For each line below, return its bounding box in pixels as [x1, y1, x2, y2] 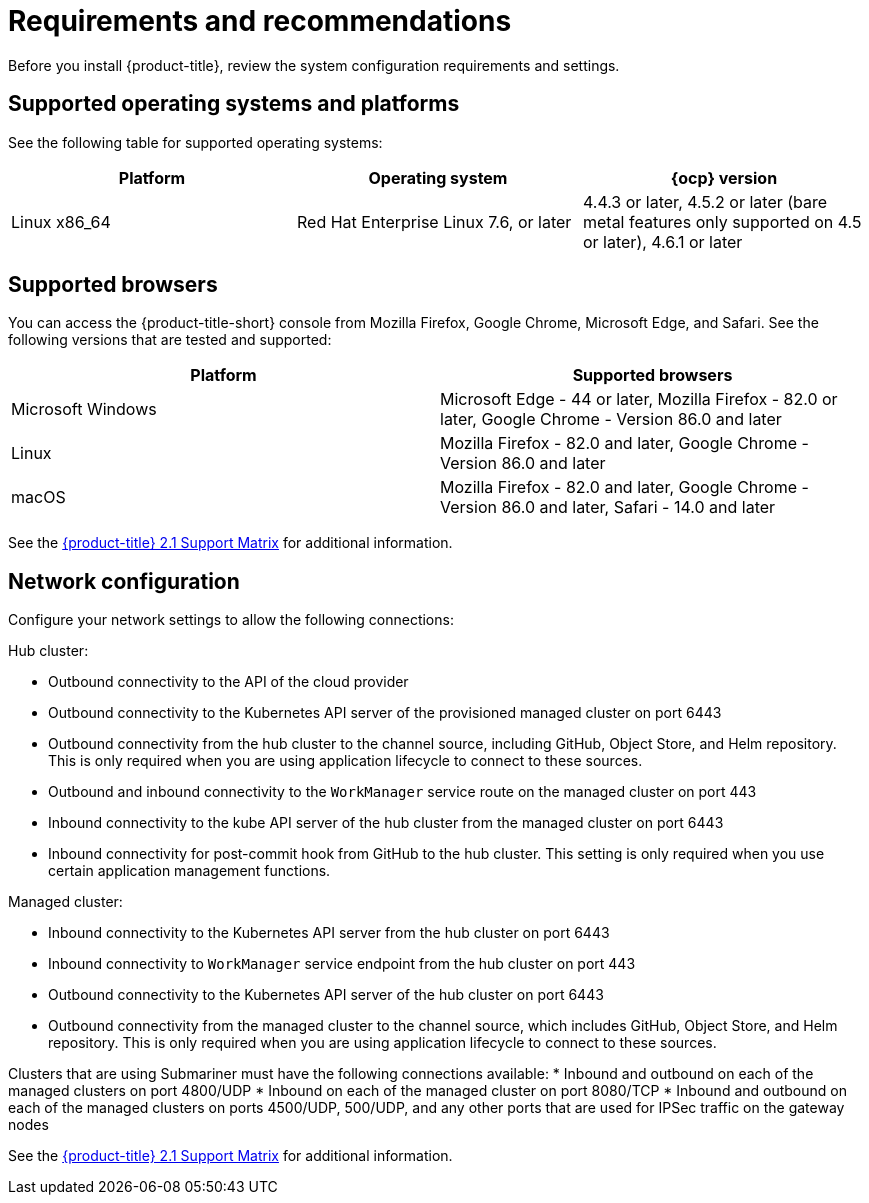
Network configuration [8, 568, 240, 594]
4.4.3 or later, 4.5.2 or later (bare [582, 191, 828, 212]
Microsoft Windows [11, 399, 157, 420]
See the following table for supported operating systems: [8, 133, 383, 151]
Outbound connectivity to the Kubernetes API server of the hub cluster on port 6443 [48, 986, 604, 1004]
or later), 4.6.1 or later [582, 231, 743, 252]
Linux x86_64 [11, 211, 111, 232]
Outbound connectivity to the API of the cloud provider [48, 673, 409, 691]
